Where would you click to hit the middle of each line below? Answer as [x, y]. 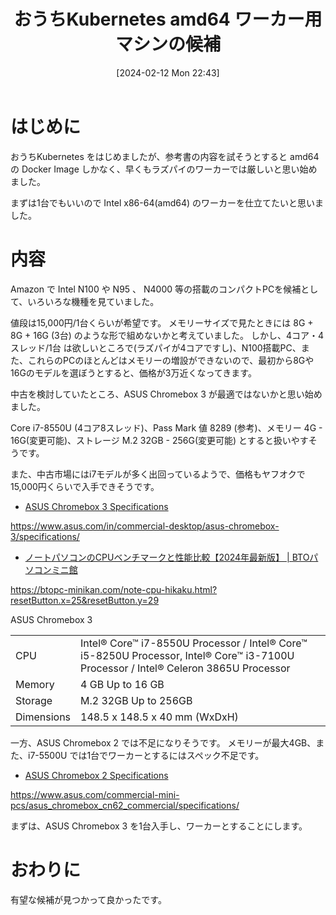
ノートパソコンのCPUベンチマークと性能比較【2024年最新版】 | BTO [167, 557]
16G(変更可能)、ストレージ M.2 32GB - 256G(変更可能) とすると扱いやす [159, 440]
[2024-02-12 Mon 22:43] [168, 72]
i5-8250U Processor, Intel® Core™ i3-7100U [187, 655]
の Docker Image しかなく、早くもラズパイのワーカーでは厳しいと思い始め [164, 169]
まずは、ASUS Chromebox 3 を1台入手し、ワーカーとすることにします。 [159, 826]
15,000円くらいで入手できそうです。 [85, 486]
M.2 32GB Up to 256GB [136, 700]
